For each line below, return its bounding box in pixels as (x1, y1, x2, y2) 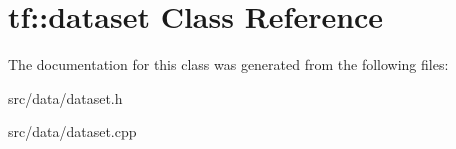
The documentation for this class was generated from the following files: (8, 54, 449, 75)
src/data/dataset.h (8, 87, 123, 108)
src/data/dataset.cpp (8, 121, 137, 142)
